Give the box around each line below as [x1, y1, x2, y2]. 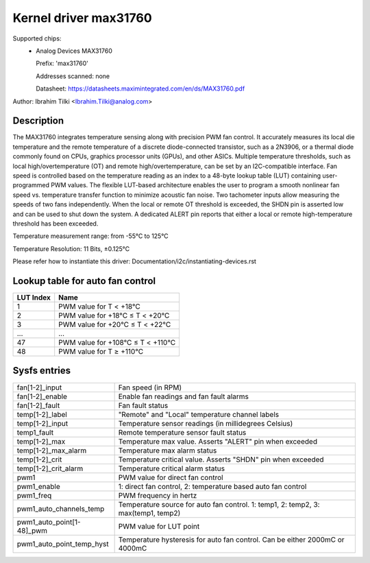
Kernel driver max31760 [12, 10, 152, 25]
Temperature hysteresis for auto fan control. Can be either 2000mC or [118, 535, 345, 544]
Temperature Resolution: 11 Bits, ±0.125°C [12, 244, 130, 253]
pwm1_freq [16, 490, 52, 500]
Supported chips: [12, 34, 62, 43]
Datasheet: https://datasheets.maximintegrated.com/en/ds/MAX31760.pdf [36, 84, 245, 93]
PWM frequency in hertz [118, 490, 197, 500]
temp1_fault [16, 427, 54, 437]
